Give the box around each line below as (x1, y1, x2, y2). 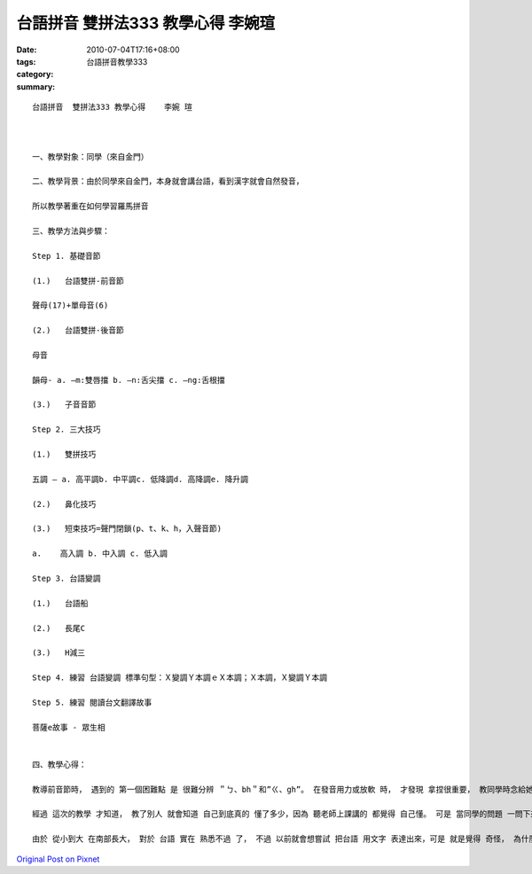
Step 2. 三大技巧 (32, 425, 101, 434)
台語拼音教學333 (86, 56, 148, 66)
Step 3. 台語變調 (32, 573, 101, 583)
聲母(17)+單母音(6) (32, 300, 109, 310)
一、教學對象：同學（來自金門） (32, 152, 149, 161)
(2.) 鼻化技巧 (32, 499, 97, 509)
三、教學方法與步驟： (32, 226, 110, 237)
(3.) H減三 (32, 648, 86, 658)
